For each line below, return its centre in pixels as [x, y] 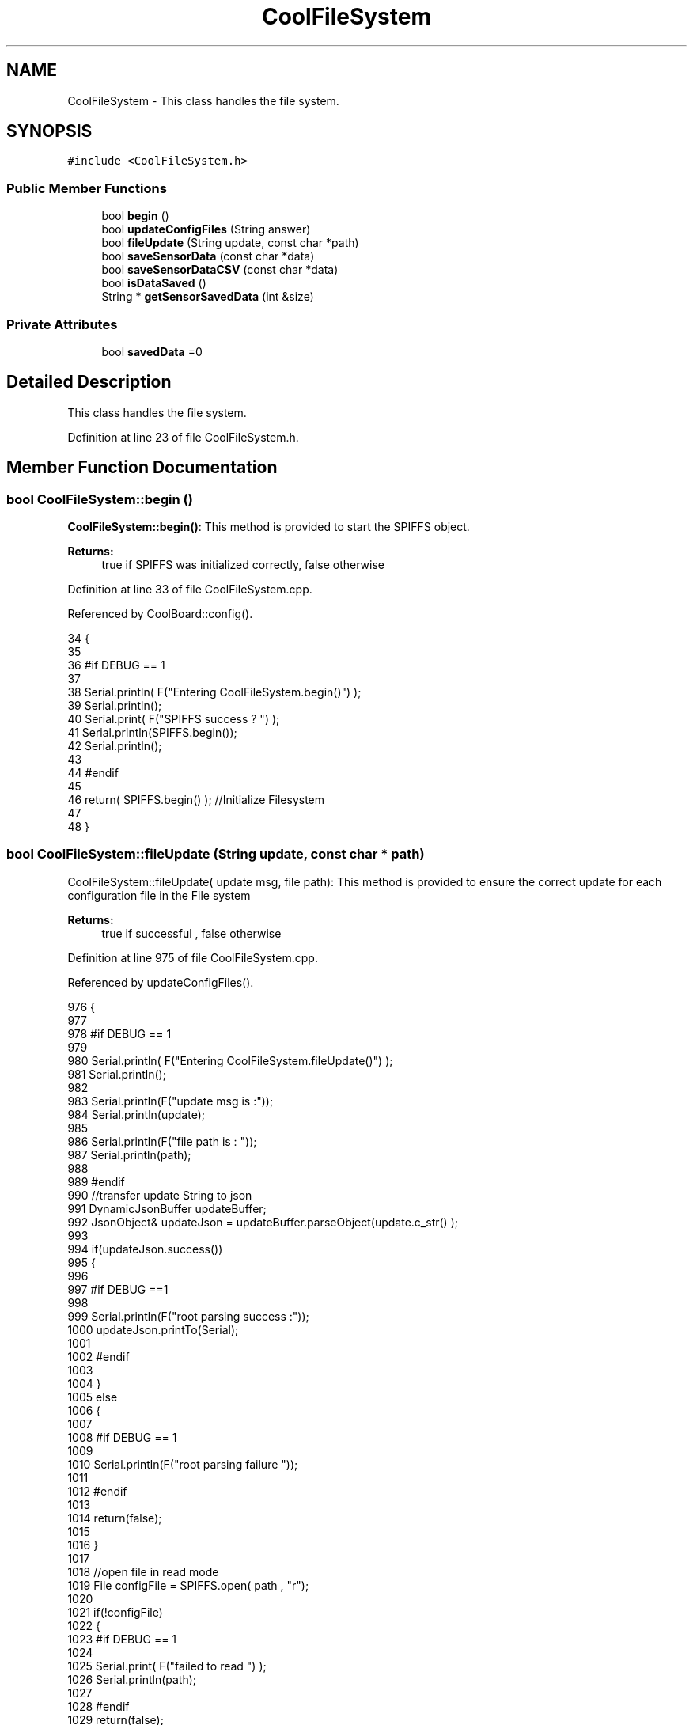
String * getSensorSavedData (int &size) [208, 297]
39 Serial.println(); [115, 705]
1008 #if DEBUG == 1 [122, 1437]
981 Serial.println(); [117, 1074]
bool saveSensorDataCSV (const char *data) [220, 270]
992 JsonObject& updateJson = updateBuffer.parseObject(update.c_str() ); [263, 1222]
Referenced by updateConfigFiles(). [161, 982]
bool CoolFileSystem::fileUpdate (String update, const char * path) [216, 854]
